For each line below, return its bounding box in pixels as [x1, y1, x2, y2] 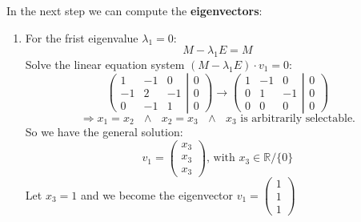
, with [207, 152, 235, 164]
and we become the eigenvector [80, 186, 234, 203]
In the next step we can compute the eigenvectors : [6, 2, 263, 18]
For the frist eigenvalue [25, 29, 138, 46]
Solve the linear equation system [25, 55, 185, 72]
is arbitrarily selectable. [240, 112, 356, 124]
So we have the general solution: [25, 123, 183, 140]
